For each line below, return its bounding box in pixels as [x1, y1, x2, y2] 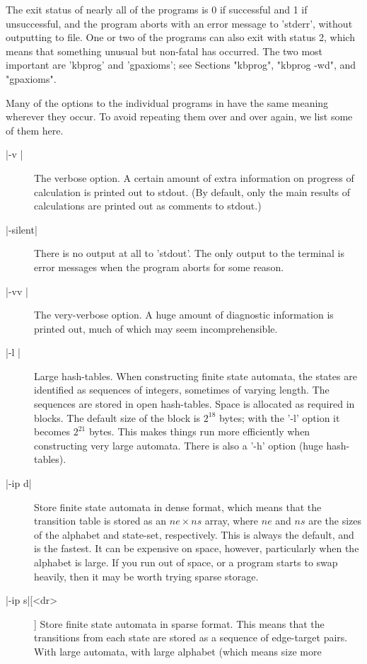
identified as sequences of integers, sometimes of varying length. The [34, 382, 330, 397]
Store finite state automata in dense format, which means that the [34, 499, 322, 514]
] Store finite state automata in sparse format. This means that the [34, 616, 325, 631]
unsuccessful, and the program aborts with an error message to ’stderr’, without [6, 16, 353, 30]
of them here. [6, 122, 64, 137]
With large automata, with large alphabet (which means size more [34, 643, 322, 658]
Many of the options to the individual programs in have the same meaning [6, 95, 329, 110]
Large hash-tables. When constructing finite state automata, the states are [34, 368, 357, 383]
